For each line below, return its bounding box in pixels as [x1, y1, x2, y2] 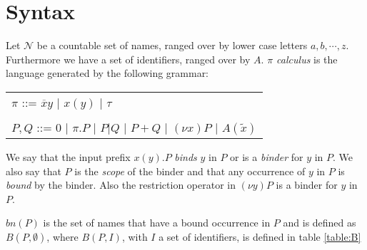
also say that [6, 163, 61, 178]
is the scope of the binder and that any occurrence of [74, 163, 306, 178]
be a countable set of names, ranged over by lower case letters [36, 38, 308, 53]
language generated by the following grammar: [6, 66, 209, 80]
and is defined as [283, 215, 356, 230]
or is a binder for [230, 149, 303, 164]
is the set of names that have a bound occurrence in [43, 215, 271, 230]
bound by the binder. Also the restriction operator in [6, 177, 236, 192]
